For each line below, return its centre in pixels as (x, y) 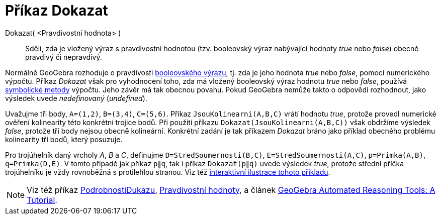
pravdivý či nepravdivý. (64, 57)
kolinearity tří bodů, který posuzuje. (64, 139)
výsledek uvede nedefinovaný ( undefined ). (76, 98)
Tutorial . (42, 200)
